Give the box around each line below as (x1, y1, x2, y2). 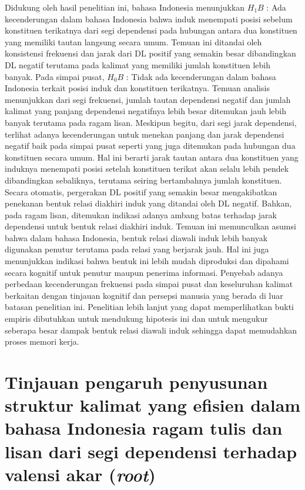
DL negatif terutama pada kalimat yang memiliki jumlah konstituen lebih (5, 58, 271, 71)
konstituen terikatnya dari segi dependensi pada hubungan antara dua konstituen (5, 24, 297, 36)
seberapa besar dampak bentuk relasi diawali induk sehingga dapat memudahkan (5, 324, 297, 336)
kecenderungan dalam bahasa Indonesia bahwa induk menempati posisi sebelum (5, 12, 293, 25)
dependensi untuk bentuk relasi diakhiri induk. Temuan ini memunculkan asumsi (5, 220, 296, 232)
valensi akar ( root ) (5, 462, 156, 486)
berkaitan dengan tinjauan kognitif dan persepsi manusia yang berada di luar (5, 289, 283, 301)
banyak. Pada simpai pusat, (5, 70, 105, 82)
